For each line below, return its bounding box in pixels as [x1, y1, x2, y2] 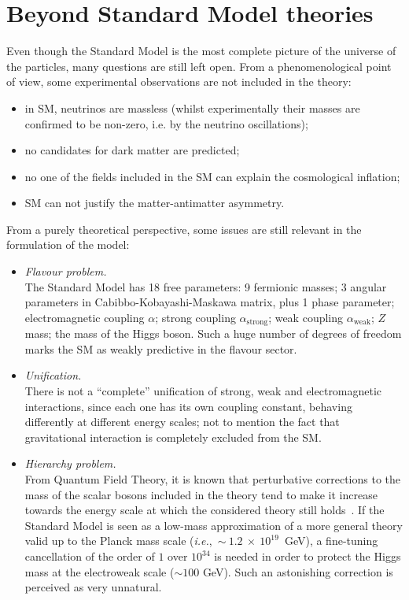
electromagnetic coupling [24, 309, 145, 325]
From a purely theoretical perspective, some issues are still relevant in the [6, 220, 362, 237]
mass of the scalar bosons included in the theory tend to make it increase [24, 486, 378, 502]
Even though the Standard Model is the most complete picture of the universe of [6, 43, 396, 59]
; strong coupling [155, 309, 236, 325]
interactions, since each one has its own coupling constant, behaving [24, 398, 352, 414]
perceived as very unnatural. [24, 579, 162, 595]
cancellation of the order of [24, 548, 155, 565]
